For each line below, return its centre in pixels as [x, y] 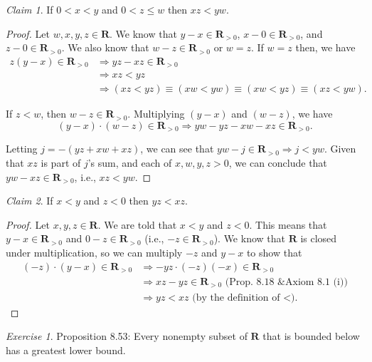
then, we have [325, 47]
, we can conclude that [278, 162]
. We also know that [105, 47]
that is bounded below [311, 336]
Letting [22, 149]
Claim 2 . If [30, 201]
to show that [274, 252]
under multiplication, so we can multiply [94, 252]
